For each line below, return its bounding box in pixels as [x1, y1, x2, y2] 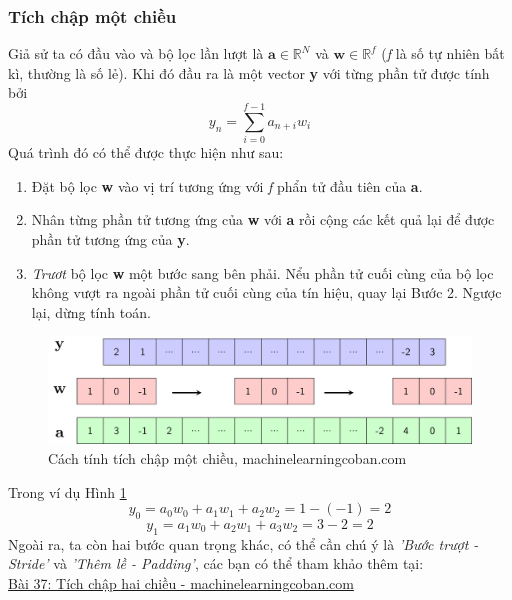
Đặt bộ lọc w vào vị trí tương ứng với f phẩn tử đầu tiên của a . [31, 175, 423, 196]
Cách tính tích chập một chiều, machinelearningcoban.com [48, 447, 407, 468]
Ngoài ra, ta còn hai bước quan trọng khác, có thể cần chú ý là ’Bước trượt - [8, 533, 479, 554]
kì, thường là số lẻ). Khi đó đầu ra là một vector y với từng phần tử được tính [8, 62, 490, 83]
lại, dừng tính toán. [31, 301, 151, 322]
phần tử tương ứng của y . [31, 228, 190, 249]
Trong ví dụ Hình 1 [8, 481, 127, 502]
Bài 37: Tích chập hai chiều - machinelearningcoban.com [8, 572, 354, 593]
